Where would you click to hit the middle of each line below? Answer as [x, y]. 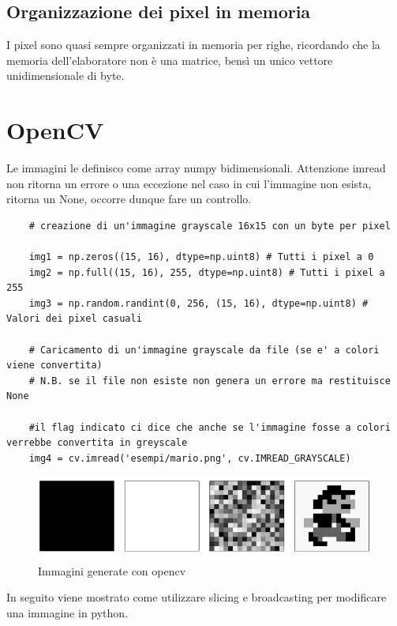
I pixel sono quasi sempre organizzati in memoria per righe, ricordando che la [193, 45]
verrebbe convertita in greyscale [97, 443]
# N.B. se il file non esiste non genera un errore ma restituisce [210, 381]
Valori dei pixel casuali [74, 319]
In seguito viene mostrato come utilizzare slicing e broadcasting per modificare [197, 597]
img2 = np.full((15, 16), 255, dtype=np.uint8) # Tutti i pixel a [207, 272]
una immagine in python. [67, 612]
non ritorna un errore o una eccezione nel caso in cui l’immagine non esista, [189, 183]
